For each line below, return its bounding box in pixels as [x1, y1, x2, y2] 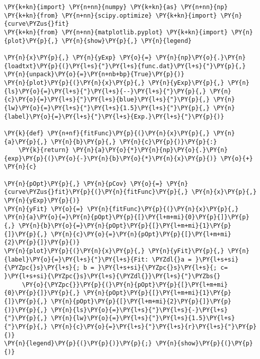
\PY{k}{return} [18, 146, 69, 154]
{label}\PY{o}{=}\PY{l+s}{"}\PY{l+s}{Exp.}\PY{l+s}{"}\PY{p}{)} [4, 113, 224, 120]
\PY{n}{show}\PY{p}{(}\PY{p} [155, 340, 253, 347]
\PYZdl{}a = [152, 255, 192, 263]
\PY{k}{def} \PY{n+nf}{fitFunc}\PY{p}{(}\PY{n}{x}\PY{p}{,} [4, 129, 210, 137]
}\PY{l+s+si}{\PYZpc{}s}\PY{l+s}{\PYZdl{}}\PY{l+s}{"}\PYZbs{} [4, 273, 221, 280]
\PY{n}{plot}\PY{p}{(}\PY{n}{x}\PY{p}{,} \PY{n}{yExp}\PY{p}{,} [4, 79, 224, 86]
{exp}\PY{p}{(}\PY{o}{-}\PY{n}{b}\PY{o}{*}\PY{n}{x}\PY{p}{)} [4, 155, 217, 162]
